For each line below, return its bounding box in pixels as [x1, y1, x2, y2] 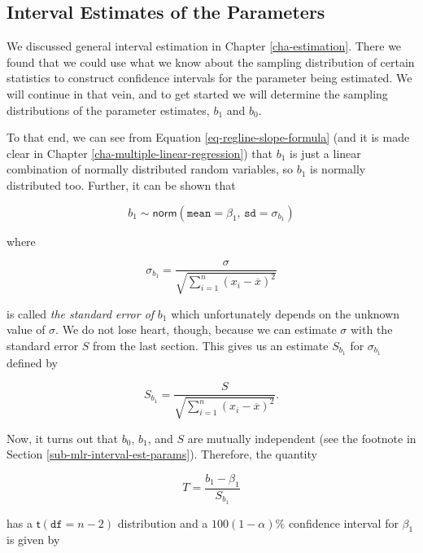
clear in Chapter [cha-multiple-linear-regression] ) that [7, 144, 273, 161]
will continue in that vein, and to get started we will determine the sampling [7, 85, 388, 102]
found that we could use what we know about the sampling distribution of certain [7, 53, 415, 70]
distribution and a [117, 514, 208, 531]
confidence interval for [288, 514, 399, 531]
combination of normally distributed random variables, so [7, 160, 293, 178]
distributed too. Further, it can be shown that [7, 176, 236, 193]
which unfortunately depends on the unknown [171, 305, 400, 322]
